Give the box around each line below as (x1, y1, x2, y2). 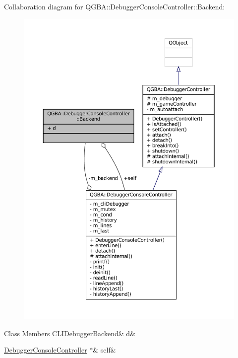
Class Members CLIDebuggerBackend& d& (4, 328, 135, 338)
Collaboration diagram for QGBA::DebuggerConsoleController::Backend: (4, 1, 225, 11)
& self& (93, 345, 116, 355)
